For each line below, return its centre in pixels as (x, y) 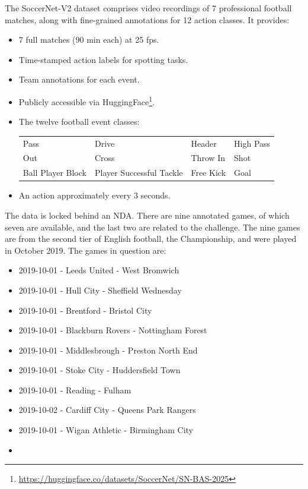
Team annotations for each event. (79, 79)
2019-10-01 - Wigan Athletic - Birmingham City (106, 430)
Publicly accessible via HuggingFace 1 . (87, 100)
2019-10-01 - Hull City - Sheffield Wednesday (100, 290)
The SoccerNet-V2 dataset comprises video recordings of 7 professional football (148, 8)
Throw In (208, 158)
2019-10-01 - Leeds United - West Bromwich (99, 270)
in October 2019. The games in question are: (86, 250)
